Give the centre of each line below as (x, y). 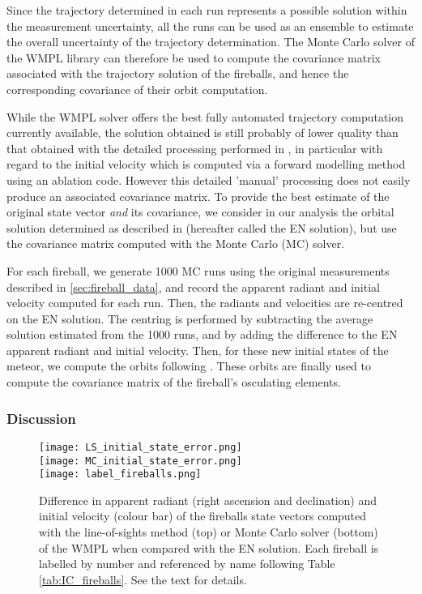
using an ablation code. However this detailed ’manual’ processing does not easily (209, 179)
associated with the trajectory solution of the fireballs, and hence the (178, 73)
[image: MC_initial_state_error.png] (141, 461)
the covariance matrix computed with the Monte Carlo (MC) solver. (176, 244)
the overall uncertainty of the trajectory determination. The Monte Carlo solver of (211, 42)
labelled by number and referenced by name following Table (187, 564)
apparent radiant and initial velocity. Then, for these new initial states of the (198, 350)
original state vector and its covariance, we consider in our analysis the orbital (200, 212)
